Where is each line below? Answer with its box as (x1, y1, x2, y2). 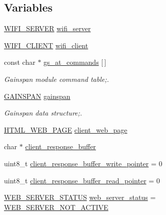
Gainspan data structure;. (4, 107, 82, 118)
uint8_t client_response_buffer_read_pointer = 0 (4, 175, 160, 185)
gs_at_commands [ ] (43, 57, 106, 67)
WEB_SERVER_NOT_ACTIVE (4, 201, 108, 212)
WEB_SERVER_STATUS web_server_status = (4, 192, 156, 202)
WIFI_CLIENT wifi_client (4, 40, 88, 50)
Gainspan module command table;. (4, 73, 109, 84)
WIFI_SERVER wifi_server (4, 23, 91, 34)
